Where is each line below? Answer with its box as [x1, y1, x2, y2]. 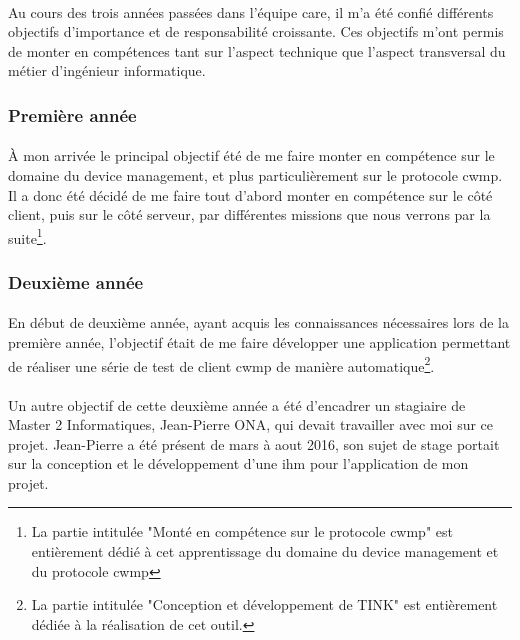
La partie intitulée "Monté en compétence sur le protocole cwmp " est [31, 521, 453, 542]
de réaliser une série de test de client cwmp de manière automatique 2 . [8, 352, 435, 376]
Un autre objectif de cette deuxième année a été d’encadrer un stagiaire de [8, 394, 466, 415]
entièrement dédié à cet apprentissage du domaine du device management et [31, 541, 499, 562]
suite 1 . [8, 224, 47, 248]
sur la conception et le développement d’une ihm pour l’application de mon [8, 453, 469, 474]
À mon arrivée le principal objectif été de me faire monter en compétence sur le [8, 145, 495, 166]
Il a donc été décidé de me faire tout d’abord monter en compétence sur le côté [8, 184, 493, 205]
